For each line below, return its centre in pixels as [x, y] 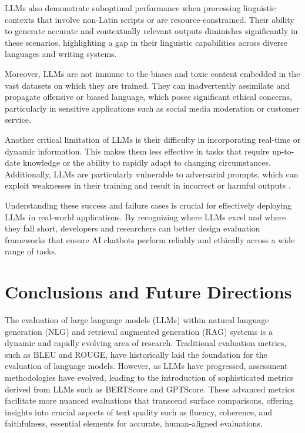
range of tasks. [31, 251]
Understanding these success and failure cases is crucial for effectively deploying [148, 205]
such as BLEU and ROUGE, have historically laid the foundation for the [136, 354]
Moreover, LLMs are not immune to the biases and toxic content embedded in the [152, 73]
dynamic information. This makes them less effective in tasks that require [137, 151]
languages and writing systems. [61, 54]
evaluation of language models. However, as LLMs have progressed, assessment [146, 366]
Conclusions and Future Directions [148, 292]
